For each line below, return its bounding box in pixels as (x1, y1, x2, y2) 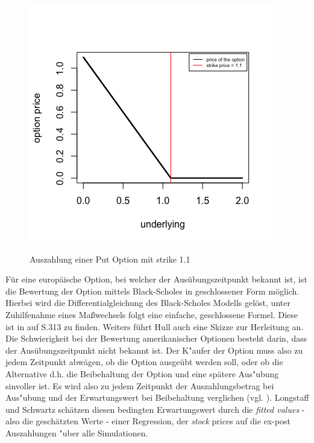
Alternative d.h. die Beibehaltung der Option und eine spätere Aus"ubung (5, 367, 279, 380)
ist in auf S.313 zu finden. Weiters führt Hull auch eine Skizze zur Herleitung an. (5, 320, 304, 333)
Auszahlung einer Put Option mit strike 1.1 (30, 252, 190, 265)
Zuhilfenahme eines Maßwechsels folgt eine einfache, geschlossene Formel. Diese (5, 308, 298, 320)
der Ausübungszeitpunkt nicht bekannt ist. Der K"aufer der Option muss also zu (5, 343, 303, 356)
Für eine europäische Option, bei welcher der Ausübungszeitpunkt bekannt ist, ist (5, 273, 307, 285)
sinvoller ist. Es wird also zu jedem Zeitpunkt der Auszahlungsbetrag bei (5, 379, 274, 392)
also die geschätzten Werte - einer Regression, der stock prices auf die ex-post (5, 415, 291, 427)
